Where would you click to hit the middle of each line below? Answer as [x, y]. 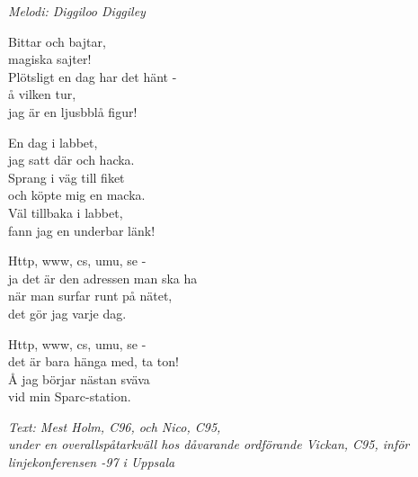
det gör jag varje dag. [67, 313]
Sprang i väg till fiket [67, 177]
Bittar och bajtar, [57, 41]
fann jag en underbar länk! [82, 230]
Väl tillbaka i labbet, [66, 212]
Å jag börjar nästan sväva [79, 378]
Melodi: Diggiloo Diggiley [77, 11]
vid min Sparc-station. [70, 396]
